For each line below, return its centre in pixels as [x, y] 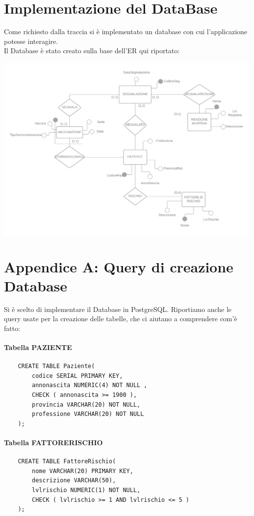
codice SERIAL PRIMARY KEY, [77, 376]
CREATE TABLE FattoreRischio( [67, 462]
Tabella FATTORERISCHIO [53, 442]
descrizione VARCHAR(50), [74, 481]
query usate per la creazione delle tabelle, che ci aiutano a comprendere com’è [121, 319]
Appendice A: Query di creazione [119, 266]
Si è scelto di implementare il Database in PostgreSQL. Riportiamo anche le [118, 309]
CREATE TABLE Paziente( [56, 366]
